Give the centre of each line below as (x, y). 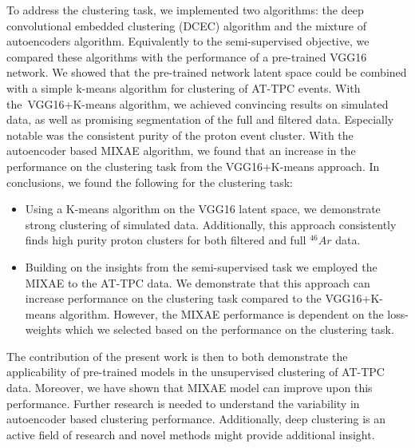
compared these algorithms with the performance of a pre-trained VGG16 (187, 56)
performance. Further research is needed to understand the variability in (183, 403)
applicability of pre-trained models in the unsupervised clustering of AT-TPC (196, 372)
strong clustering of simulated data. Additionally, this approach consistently (211, 224)
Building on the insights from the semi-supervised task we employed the (201, 266)
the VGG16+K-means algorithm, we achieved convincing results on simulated (198, 103)
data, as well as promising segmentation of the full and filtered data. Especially (200, 119)
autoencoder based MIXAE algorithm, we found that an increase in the (181, 151)
